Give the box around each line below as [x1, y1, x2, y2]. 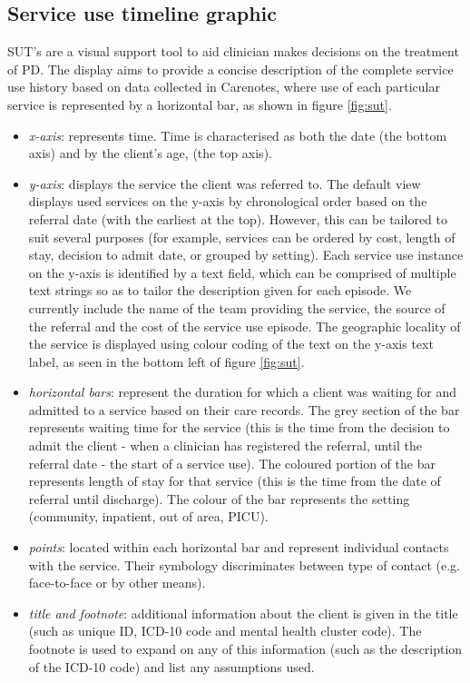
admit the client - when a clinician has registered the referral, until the [28, 436, 422, 455]
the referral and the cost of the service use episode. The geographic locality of [28, 316, 461, 335]
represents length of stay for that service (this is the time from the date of [28, 471, 441, 490]
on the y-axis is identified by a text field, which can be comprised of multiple [28, 262, 456, 282]
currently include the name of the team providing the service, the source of [28, 298, 446, 317]
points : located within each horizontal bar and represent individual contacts [28, 538, 449, 557]
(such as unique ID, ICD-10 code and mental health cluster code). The [28, 621, 422, 640]
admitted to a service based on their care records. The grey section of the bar [28, 400, 460, 419]
